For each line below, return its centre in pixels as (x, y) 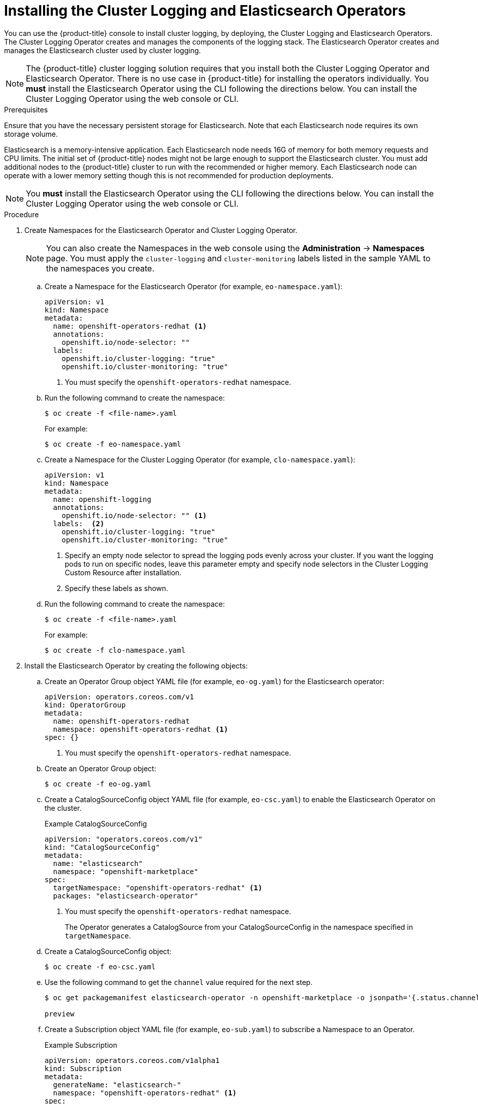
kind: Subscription (83, 1068)
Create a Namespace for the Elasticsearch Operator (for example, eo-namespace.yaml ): (194, 286)
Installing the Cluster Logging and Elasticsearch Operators (205, 11)
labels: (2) (79, 523)
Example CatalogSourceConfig (96, 823)
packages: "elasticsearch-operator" (126, 896)
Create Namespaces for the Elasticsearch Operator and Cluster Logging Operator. (161, 230)
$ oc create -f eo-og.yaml (98, 784)
